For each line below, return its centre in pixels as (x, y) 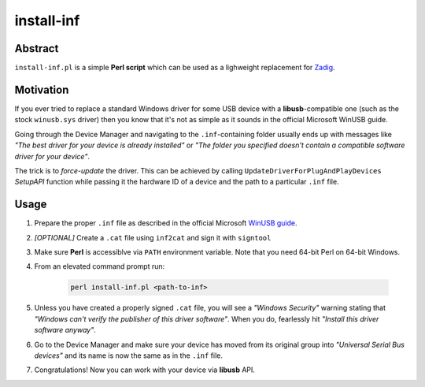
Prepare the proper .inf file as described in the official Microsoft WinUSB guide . (166, 223)
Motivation (42, 89)
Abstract (37, 48)
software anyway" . (65, 330)
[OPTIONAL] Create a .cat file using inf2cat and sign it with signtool (153, 237)
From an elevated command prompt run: (100, 266)
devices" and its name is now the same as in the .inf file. (129, 355)
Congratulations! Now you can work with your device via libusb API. (145, 370)
